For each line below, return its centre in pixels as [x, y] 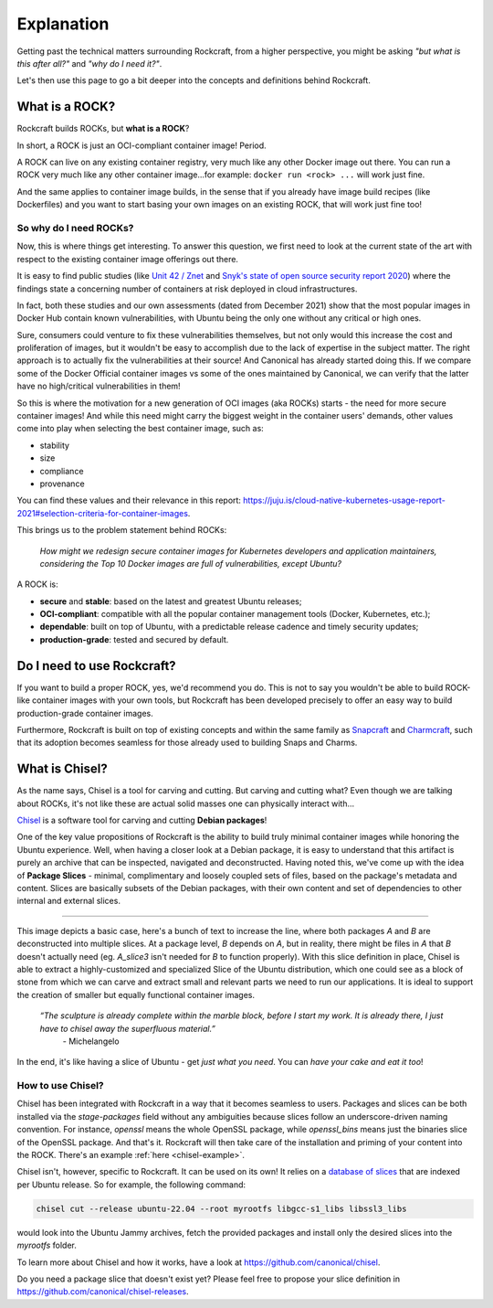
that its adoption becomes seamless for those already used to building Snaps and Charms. [187, 743]
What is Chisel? [63, 769]
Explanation [63, 24]
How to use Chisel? [60, 1086]
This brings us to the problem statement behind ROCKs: [122, 530]
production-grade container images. [85, 713]
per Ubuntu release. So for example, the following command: [131, 1185]
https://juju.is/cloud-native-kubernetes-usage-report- [345, 500]
